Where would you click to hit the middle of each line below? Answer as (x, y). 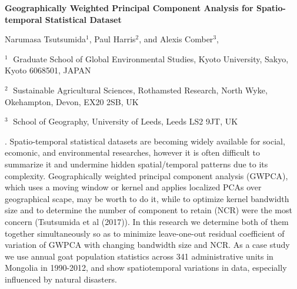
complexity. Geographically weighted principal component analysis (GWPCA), (146, 175)
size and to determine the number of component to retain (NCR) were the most (148, 210)
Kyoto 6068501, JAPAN (48, 70)
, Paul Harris (112, 39)
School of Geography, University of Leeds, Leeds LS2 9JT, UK (126, 121)
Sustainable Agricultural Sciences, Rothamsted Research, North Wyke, (140, 90)
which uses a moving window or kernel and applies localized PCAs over (133, 187)
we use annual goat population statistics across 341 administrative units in (139, 256)
